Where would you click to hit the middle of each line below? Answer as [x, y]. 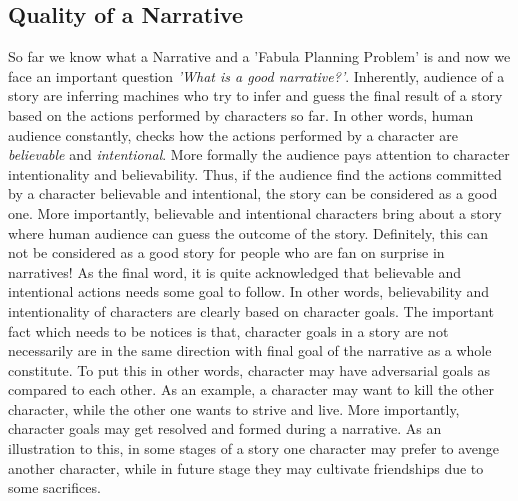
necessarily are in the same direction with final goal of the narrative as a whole [250, 350]
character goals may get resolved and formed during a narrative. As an [225, 428]
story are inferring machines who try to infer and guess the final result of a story [255, 95]
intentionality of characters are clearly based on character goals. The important [251, 310]
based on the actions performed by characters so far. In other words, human [241, 114]
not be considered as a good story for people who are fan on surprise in [226, 252]
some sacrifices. [54, 487]
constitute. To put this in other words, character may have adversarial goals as [249, 369]
